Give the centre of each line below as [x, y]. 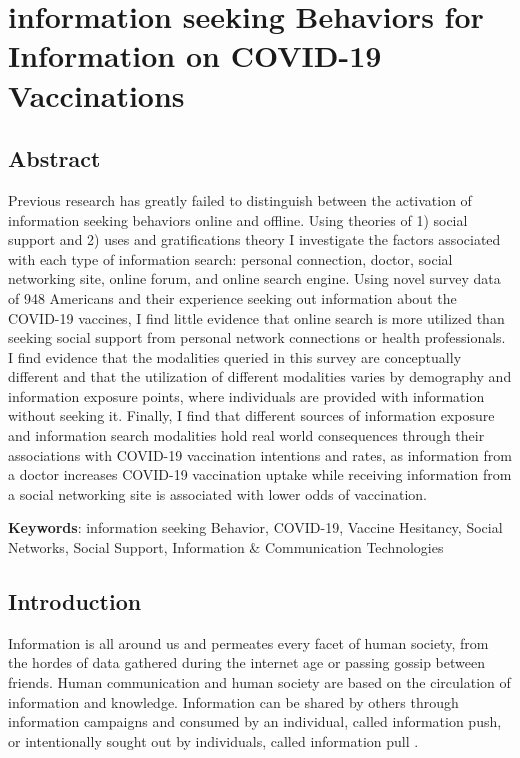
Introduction [75, 601]
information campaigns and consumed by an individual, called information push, [255, 721]
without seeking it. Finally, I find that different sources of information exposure [251, 415]
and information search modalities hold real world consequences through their [246, 435]
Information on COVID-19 [195, 55]
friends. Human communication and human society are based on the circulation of [259, 682]
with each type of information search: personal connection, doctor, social [230, 258]
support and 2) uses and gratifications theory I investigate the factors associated [254, 239]
